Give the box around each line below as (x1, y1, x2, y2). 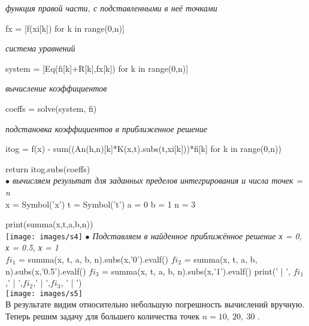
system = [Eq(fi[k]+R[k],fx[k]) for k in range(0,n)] (5, 62, 189, 74)
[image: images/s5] (5, 289, 83, 298)
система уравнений (5, 42, 75, 54)
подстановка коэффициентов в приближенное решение (5, 122, 207, 135)
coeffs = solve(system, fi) (5, 102, 97, 114)
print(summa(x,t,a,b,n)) (5, 218, 93, 230)
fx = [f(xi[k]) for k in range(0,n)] (5, 22, 125, 34)
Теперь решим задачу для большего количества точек (5, 310, 200, 322)
